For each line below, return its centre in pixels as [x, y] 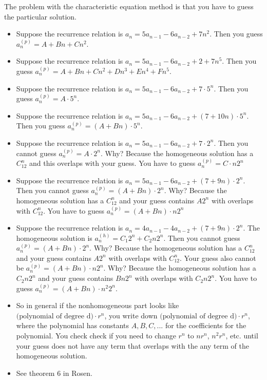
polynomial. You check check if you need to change [96, 336]
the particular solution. [40, 16]
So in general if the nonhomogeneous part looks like [98, 305]
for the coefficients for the [206, 325]
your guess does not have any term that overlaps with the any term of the [132, 345]
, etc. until [242, 336]
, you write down [131, 315]
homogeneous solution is [54, 237]
